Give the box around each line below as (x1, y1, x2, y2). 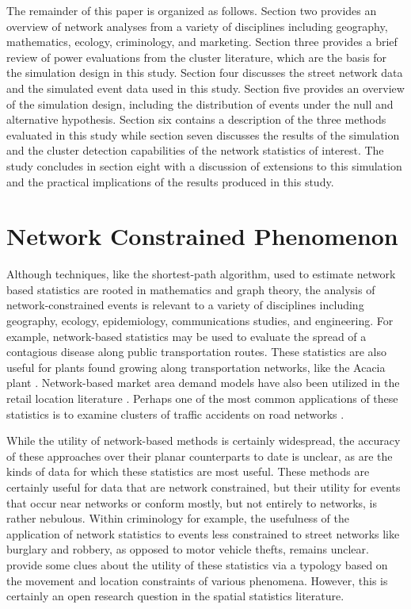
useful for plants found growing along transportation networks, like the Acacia (6, 358, 386, 375)
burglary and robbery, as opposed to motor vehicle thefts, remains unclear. (6, 541, 369, 557)
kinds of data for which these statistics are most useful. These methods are (6, 463, 370, 480)
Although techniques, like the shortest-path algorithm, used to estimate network (6, 266, 396, 282)
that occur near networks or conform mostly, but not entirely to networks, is (6, 494, 378, 511)
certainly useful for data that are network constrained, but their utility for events (6, 478, 401, 495)
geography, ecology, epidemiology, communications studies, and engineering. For (6, 312, 394, 329)
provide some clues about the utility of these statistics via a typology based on (6, 556, 388, 573)
